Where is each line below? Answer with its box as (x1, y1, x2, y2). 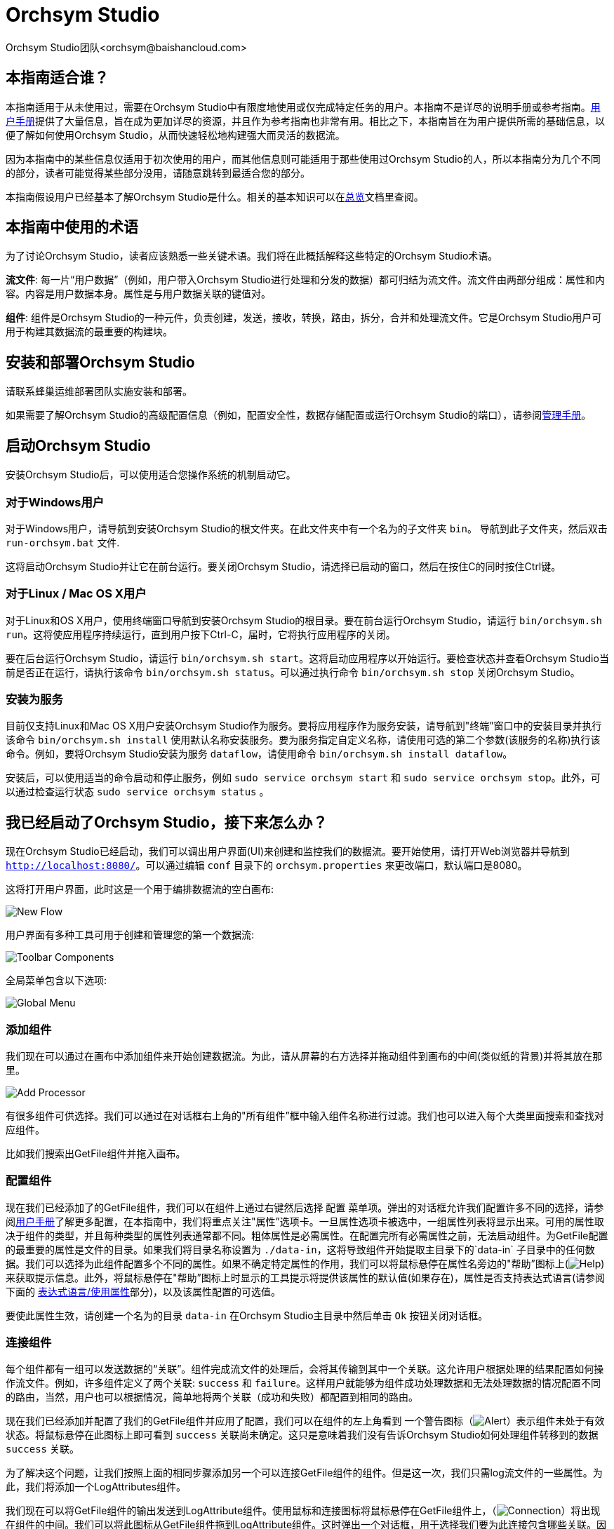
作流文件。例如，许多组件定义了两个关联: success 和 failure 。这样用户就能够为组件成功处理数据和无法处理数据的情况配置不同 (6, 1377, 601, 1389)
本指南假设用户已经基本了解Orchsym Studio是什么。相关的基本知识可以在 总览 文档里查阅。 (6, 190, 424, 203)
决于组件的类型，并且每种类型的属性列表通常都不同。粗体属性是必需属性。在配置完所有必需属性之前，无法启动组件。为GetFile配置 (6, 1229, 608, 1241)
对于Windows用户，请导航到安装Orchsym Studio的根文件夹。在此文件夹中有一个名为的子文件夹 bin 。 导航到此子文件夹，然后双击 (6, 522, 608, 534)
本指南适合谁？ (6, 69, 109, 87)
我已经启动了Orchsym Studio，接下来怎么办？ (6, 813, 328, 831)
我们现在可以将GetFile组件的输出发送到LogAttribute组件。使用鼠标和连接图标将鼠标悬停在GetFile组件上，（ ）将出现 (6, 1504, 601, 1517)
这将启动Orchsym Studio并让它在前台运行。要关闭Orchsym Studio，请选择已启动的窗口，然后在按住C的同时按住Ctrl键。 (6, 560, 561, 572)
